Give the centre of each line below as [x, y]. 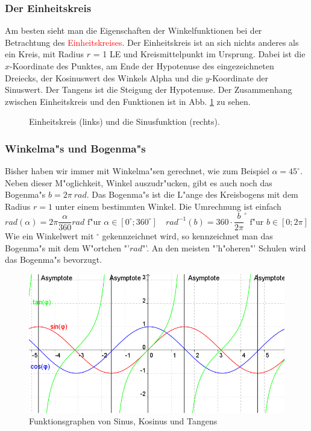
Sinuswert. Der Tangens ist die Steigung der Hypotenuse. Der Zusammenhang [149, 90]
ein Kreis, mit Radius [45, 54]
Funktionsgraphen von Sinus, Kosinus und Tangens [123, 421]
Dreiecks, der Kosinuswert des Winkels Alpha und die [104, 77]
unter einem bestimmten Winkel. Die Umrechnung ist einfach [168, 206]
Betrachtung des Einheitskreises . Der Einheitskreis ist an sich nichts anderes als [152, 42]
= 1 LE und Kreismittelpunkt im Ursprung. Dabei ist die [199, 54]
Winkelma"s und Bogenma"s [75, 148]
